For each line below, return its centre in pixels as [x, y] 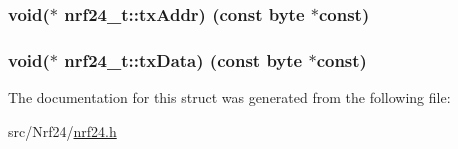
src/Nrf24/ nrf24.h [62, 130]
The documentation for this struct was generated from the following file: [229, 97]
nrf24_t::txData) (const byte [183, 59]
